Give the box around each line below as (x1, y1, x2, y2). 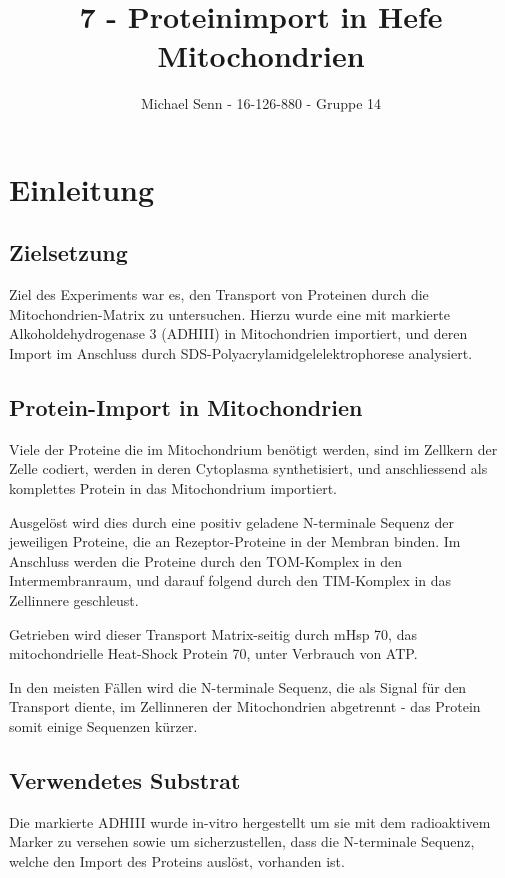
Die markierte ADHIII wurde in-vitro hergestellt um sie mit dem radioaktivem (9, 811, 491, 832)
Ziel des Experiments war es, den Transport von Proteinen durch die (9, 284, 429, 305)
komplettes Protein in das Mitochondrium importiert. (9, 478, 337, 499)
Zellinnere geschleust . (9, 590, 139, 611)
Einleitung (9, 168, 155, 209)
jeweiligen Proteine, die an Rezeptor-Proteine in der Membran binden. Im (9, 531, 461, 552)
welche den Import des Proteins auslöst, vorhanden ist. (9, 850, 345, 871)
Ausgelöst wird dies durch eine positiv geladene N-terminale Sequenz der (9, 511, 454, 532)
